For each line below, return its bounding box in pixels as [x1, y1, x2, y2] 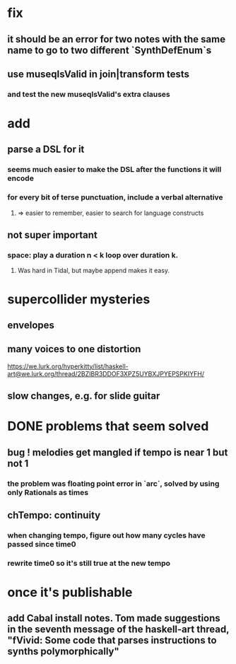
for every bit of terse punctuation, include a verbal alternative [7, 192, 224, 202]
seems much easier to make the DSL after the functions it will [7, 165, 222, 175]
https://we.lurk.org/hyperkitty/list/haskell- [7, 362, 129, 371]
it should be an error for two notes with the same [7, 33, 226, 45]
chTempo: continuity [7, 509, 101, 521]
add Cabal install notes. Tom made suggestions [7, 612, 220, 624]
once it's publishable [7, 585, 133, 600]
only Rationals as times [7, 487, 89, 497]
